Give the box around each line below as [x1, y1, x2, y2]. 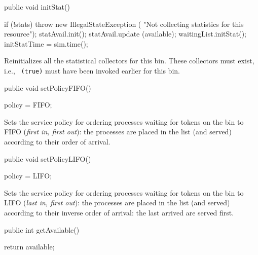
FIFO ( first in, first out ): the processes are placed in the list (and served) [4, 126, 232, 137]
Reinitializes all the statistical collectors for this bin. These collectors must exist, [4, 55, 254, 66]
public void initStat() [4, 2, 70, 12]
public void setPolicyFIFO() [4, 82, 91, 93]
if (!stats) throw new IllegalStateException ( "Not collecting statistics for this [4, 18, 244, 29]
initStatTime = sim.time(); [4, 38, 88, 49]
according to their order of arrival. [4, 136, 110, 147]
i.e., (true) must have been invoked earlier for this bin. [4, 65, 180, 76]
